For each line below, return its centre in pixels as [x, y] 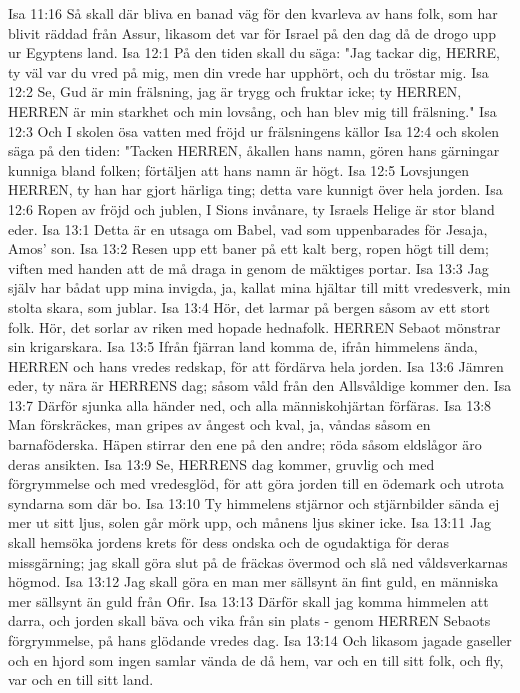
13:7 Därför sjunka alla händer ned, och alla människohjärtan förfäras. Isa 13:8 [250, 404]
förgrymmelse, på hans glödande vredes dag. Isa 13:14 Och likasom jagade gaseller [260, 640]
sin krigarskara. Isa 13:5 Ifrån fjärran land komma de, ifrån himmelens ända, [243, 346]
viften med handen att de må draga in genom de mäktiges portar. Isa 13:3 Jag [248, 267]
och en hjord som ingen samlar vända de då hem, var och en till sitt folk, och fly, [256, 659]
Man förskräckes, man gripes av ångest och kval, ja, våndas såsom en [219, 424]
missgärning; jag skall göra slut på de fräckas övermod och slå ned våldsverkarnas [258, 561]
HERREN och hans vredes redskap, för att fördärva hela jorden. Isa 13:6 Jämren [256, 365]
